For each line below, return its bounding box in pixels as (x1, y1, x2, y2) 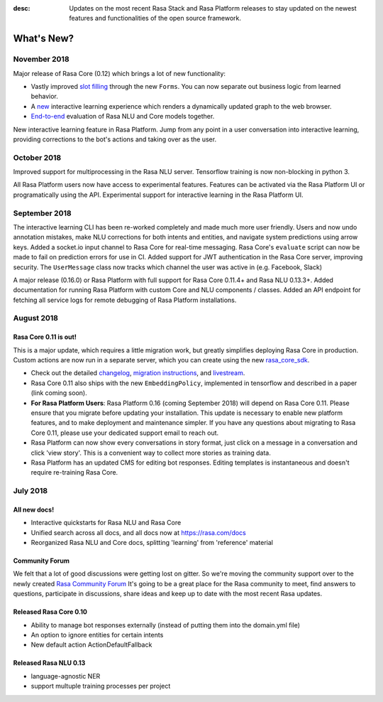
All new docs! (13, 505, 55, 514)
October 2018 (13, 153, 62, 163)
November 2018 (13, 54, 70, 64)
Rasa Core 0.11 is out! (13, 333, 77, 341)
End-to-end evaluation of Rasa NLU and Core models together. (30, 112, 215, 121)
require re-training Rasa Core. (30, 468, 118, 477)
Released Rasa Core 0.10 (13, 607, 88, 616)
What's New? (13, 33, 74, 45)
